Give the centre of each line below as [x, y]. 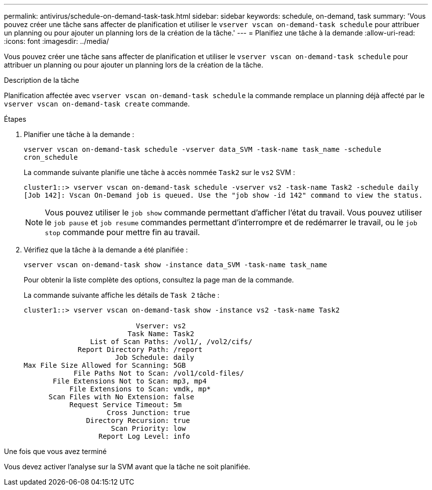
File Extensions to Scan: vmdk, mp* [140, 389]
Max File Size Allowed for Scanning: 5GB [105, 365]
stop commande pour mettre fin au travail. [123, 232]
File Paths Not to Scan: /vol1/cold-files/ [159, 373]
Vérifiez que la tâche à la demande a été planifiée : [106, 250]
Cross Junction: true [148, 413]
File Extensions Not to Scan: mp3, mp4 [130, 381]
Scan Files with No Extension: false [121, 397]
